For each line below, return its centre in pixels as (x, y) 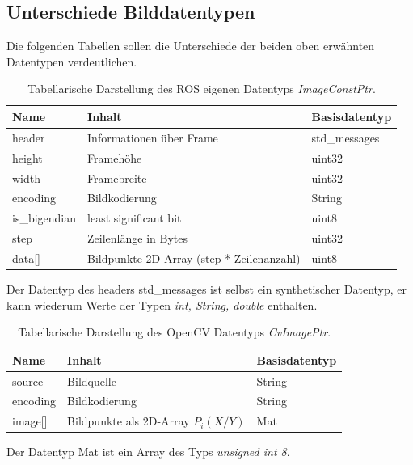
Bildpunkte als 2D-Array (129, 421)
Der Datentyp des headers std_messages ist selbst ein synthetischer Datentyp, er (207, 288)
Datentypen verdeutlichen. (72, 61)
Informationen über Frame (153, 137)
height (27, 157)
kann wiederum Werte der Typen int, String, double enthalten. (162, 304)
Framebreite (117, 178)
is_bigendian (44, 218)
